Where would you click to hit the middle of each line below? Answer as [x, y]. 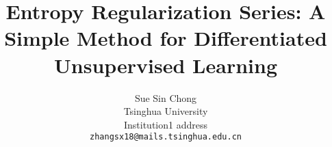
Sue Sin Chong [166, 97]
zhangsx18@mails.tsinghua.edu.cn [166, 137]
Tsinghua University [166, 111]
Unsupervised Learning [166, 65]
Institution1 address [165, 124]
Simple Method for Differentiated [166, 38]
